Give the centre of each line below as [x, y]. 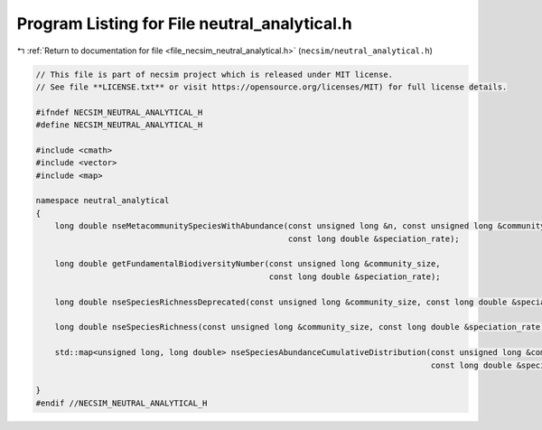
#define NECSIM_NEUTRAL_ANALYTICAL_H [119, 125]
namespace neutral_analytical [103, 201]
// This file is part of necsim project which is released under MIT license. [214, 74]
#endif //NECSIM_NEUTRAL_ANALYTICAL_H [121, 403]
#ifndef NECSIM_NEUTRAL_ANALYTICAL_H [119, 112]
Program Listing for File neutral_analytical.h [184, 23]
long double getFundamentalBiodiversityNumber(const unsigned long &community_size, [248, 264]
